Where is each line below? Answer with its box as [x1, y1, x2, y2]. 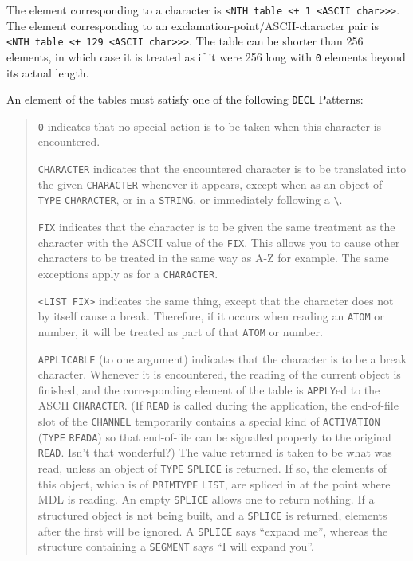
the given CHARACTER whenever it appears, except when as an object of [37, 175, 383, 192]
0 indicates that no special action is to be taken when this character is [37, 117, 382, 134]
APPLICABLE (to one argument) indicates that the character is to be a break [37, 350, 407, 367]
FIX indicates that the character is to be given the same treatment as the [37, 218, 395, 235]
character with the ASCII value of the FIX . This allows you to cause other [37, 233, 400, 250]
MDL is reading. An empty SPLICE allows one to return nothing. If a [37, 491, 375, 508]
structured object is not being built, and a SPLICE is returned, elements [37, 507, 387, 524]
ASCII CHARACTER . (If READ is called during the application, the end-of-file [37, 397, 399, 414]
